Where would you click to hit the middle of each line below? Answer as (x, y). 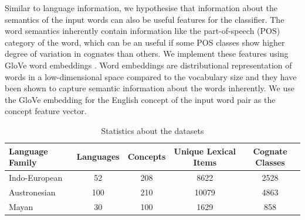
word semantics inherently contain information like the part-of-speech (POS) (143, 31)
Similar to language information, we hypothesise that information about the (141, 8)
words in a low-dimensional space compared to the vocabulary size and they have (151, 76)
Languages (98, 157)
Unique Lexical (205, 151)
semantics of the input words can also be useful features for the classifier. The (145, 19)
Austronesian (32, 192)
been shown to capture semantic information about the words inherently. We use (150, 88)
